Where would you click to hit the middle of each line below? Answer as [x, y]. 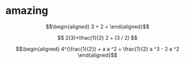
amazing [27, 11]
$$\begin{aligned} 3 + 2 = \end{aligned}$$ [97, 27]
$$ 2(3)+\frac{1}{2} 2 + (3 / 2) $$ [97, 37]
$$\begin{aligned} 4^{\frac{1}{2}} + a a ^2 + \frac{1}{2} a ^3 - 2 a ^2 [97, 49]
